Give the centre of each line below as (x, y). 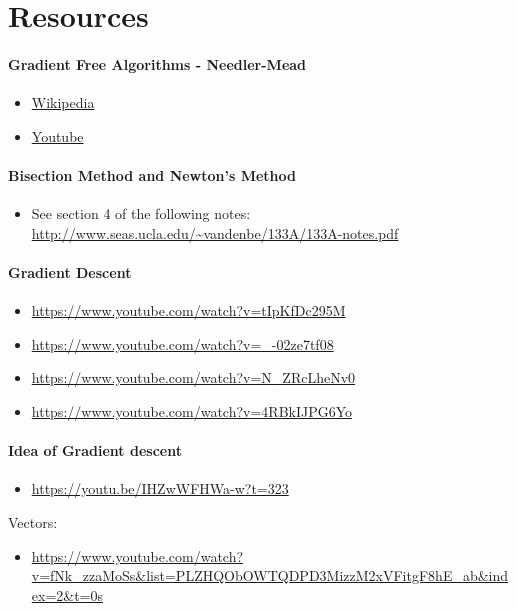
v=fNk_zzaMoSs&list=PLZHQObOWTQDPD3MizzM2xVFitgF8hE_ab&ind (270, 575)
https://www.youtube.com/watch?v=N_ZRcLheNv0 (193, 377)
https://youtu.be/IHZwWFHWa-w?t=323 (160, 488)
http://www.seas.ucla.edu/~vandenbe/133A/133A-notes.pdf (215, 232)
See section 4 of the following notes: (141, 213)
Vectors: (33, 521)
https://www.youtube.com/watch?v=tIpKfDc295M (188, 310)
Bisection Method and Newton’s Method (152, 174)
